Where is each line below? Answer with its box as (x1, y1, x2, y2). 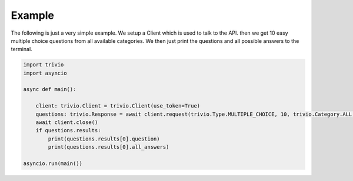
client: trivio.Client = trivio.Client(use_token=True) (35, 103, 201, 109)
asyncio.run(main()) (23, 160, 82, 167)
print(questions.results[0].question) (48, 135, 160, 142)
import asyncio (23, 69, 67, 76)
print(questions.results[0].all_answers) (48, 144, 169, 150)
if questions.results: (35, 127, 101, 134)
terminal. (11, 46, 32, 53)
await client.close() (35, 119, 98, 126)
